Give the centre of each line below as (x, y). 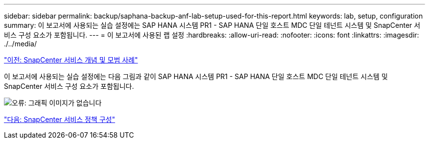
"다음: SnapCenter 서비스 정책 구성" (60, 119)
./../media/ (20, 44)
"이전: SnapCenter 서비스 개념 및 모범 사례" (71, 60)
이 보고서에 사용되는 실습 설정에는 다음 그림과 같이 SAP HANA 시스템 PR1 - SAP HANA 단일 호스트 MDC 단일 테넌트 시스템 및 (196, 76)
